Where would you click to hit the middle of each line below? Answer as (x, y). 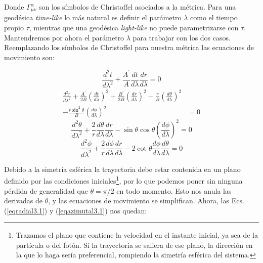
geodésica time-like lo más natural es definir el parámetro (93, 17)
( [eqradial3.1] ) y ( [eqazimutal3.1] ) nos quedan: (76, 210)
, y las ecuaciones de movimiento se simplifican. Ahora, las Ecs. (146, 201)
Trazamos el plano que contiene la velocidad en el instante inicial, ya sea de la (137, 235)
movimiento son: (30, 57)
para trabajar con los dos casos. (182, 37)
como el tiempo (214, 17)
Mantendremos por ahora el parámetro (64, 37)
